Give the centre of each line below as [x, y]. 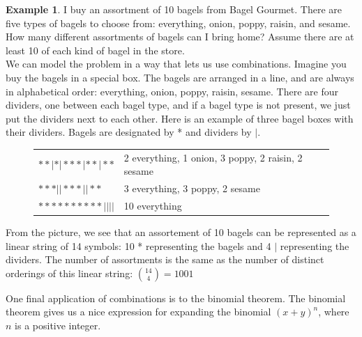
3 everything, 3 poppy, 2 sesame [192, 188]
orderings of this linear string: [69, 273]
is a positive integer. [58, 326]
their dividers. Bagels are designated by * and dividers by [129, 132]
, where [334, 312]
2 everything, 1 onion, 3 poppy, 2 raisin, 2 [213, 157]
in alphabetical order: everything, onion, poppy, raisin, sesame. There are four [172, 91]
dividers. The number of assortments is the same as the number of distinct [165, 259]
